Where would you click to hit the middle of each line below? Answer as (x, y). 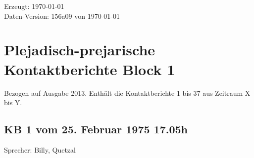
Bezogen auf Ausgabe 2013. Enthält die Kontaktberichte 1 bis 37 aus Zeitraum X (127, 93)
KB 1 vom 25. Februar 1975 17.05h (96, 129)
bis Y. (13, 102)
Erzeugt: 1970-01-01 (34, 6)
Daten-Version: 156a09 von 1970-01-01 (62, 16)
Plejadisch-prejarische (80, 50)
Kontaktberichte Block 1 (90, 69)
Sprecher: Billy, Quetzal (40, 149)
